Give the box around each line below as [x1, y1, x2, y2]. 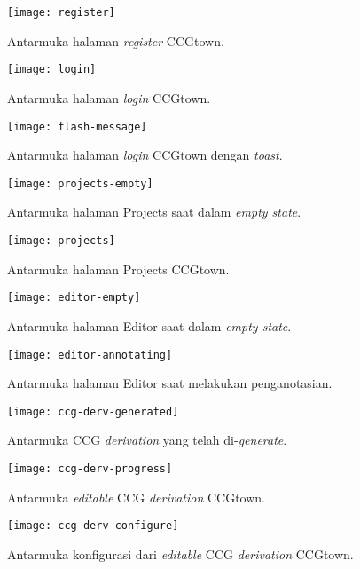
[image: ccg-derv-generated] [7, 405, 179, 418]
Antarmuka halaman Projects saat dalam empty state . [7, 202, 301, 221]
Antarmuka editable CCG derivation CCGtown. [7, 487, 266, 506]
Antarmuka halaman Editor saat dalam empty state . [7, 316, 292, 335]
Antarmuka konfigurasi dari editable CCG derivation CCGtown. [7, 544, 354, 563]
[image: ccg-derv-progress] [7, 462, 173, 475]
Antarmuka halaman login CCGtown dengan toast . [7, 146, 283, 164]
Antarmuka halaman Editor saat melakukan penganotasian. [7, 374, 333, 392]
